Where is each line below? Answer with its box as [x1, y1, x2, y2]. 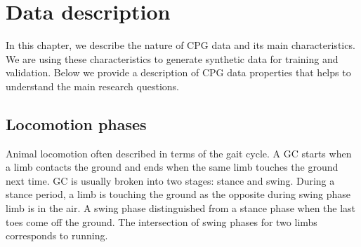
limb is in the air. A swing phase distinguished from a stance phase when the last [6, 201, 356, 216]
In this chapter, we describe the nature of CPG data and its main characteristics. [6, 38, 355, 52]
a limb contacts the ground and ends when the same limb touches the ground [6, 160, 339, 174]
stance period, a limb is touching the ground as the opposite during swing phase [6, 187, 350, 202]
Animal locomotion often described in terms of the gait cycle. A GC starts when [6, 146, 352, 160]
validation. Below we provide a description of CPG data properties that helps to [6, 65, 351, 80]
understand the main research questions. [6, 78, 179, 93]
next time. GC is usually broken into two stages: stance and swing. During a [6, 173, 335, 188]
